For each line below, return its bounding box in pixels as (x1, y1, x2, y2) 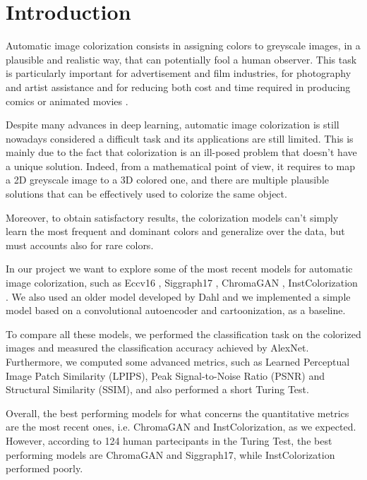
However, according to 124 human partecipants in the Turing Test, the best (6, 433, 332, 448)
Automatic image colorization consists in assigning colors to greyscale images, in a (6, 38, 361, 53)
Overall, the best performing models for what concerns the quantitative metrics (6, 405, 349, 420)
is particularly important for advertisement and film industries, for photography (6, 66, 351, 80)
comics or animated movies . (6, 93, 128, 108)
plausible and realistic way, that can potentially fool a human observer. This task (6, 52, 357, 66)
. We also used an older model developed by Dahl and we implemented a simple (6, 289, 351, 304)
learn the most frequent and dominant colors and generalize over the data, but (6, 224, 345, 239)
